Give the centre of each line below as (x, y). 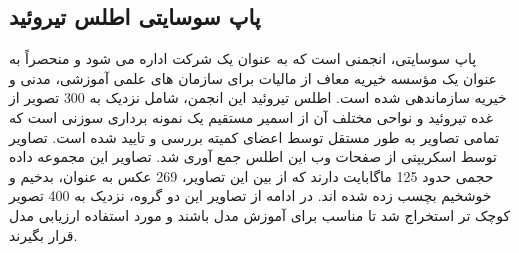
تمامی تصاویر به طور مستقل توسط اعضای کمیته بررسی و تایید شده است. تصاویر (254, 136)
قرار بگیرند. (43, 234)
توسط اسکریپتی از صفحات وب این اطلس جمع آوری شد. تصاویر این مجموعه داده (253, 156)
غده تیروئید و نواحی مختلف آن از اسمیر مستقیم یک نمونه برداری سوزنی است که (251, 116)
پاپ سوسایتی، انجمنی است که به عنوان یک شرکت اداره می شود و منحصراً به (243, 58)
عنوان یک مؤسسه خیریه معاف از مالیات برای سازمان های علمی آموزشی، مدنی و (253, 77)
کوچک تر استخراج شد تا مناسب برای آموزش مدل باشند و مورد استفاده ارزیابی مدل (260, 214)
